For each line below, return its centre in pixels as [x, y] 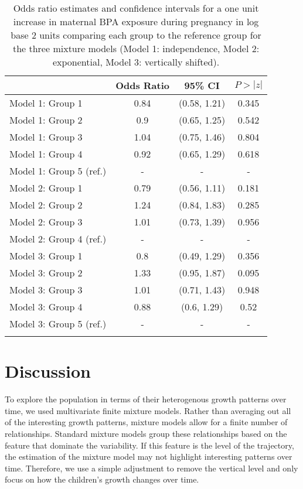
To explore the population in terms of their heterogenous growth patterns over [146, 399]
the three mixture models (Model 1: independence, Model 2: [136, 48]
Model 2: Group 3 [46, 222]
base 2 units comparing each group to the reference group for [136, 35]
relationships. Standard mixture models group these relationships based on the [146, 433]
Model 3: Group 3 [46, 290]
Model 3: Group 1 [46, 256]
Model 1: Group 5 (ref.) [58, 171]
